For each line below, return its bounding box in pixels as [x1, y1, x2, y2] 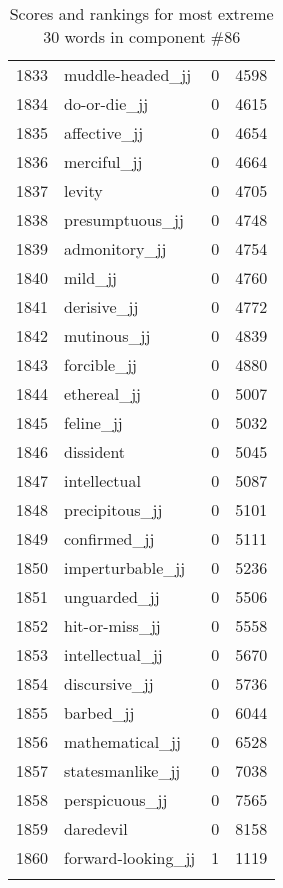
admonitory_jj [64, 237, 167, 260]
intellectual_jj [64, 643, 163, 666]
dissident [64, 440, 126, 463]
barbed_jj [64, 701, 135, 724]
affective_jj [64, 121, 144, 144]
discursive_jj [64, 672, 154, 695]
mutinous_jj [64, 324, 151, 347]
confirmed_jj [64, 527, 155, 550]
